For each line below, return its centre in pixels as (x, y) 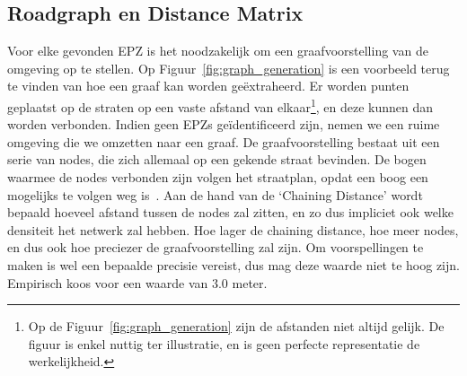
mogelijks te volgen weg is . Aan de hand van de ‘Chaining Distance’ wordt (215, 194)
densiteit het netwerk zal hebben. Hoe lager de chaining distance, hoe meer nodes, (233, 229)
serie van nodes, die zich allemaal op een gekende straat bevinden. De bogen (217, 159)
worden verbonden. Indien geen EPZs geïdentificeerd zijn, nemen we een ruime (224, 124)
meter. (250, 282)
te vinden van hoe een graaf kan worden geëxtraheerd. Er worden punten (208, 86)
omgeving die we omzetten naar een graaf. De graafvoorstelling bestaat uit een (224, 141)
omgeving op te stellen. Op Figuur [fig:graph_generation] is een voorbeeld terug (229, 68)
